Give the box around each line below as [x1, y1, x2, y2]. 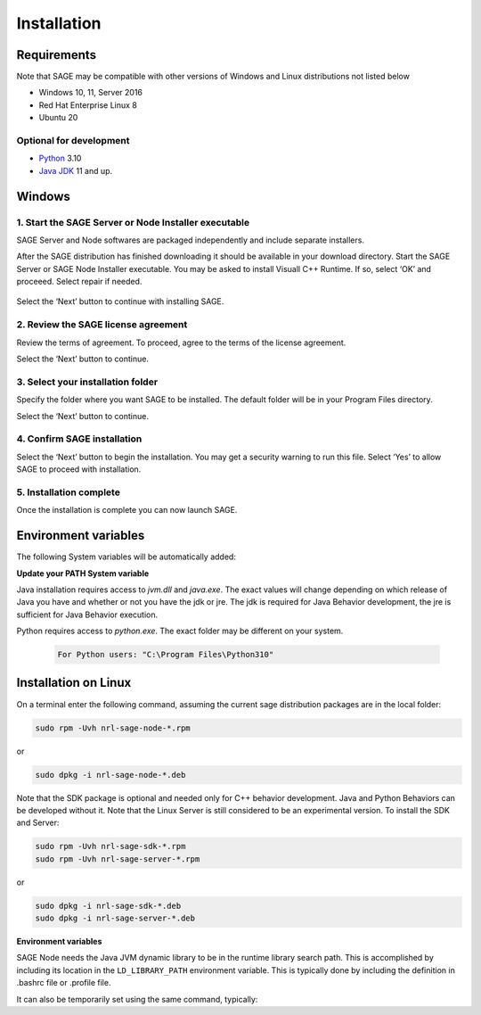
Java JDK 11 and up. [38, 165, 113, 176]
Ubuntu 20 [38, 112, 78, 123]
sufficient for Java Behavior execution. [16, 609, 159, 620]
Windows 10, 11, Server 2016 [38, 87, 143, 98]
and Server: [16, 817, 60, 829]
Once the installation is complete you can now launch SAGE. [16, 505, 238, 516]
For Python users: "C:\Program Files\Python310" [57, 649, 274, 660]
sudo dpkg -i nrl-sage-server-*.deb [35, 913, 196, 923]
